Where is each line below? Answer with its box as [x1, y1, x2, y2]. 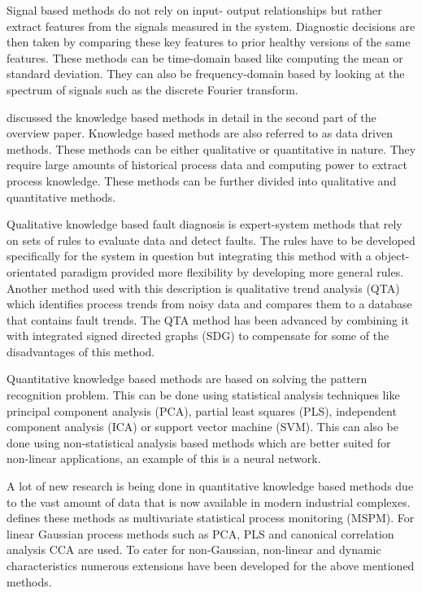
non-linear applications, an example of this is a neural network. [7, 450, 321, 467]
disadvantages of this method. [7, 342, 155, 360]
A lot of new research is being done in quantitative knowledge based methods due [7, 477, 414, 495]
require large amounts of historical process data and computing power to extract [7, 156, 407, 173]
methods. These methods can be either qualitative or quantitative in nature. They [7, 140, 416, 157]
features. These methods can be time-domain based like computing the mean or [7, 49, 403, 66]
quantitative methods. [7, 188, 116, 205]
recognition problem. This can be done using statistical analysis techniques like [7, 386, 400, 403]
